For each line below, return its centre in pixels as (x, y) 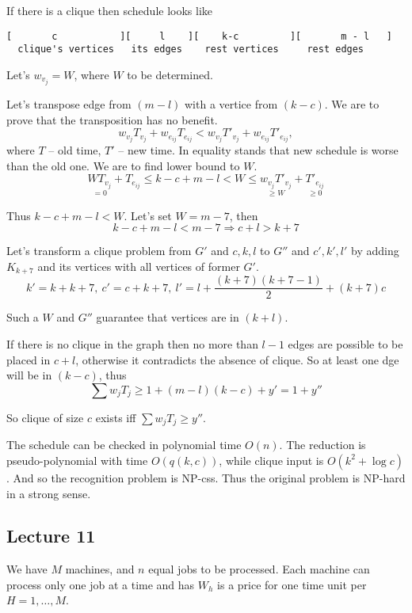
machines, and (100, 569)
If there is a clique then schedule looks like (110, 10)
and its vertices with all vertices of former (139, 266)
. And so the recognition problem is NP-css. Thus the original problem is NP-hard (206, 477)
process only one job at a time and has (101, 584)
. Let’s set (148, 215)
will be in (29, 375)
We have (27, 569)
